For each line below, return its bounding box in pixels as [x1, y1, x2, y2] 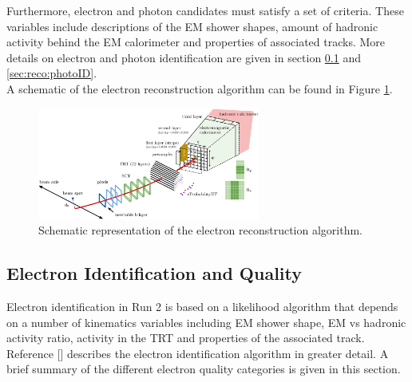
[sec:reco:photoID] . [6, 65, 97, 81]
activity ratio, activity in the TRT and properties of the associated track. [6, 329, 365, 346]
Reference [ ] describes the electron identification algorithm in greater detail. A [6, 345, 389, 361]
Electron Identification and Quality [6, 261, 303, 286]
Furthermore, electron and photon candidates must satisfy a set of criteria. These [6, 2, 404, 18]
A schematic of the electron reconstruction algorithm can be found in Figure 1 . [6, 80, 393, 96]
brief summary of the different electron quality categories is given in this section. [6, 360, 401, 377]
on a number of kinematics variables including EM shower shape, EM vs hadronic [6, 313, 406, 330]
